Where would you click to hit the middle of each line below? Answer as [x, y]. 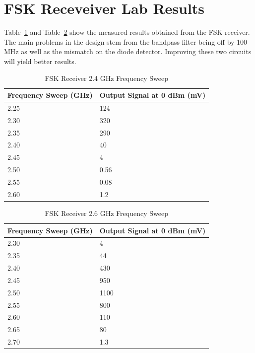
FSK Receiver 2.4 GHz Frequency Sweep [106, 78]
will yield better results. [40, 61]
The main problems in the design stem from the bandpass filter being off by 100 [126, 41]
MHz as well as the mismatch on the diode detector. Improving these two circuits [128, 51]
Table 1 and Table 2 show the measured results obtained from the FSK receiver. [127, 32]
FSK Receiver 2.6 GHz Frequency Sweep [106, 213]
